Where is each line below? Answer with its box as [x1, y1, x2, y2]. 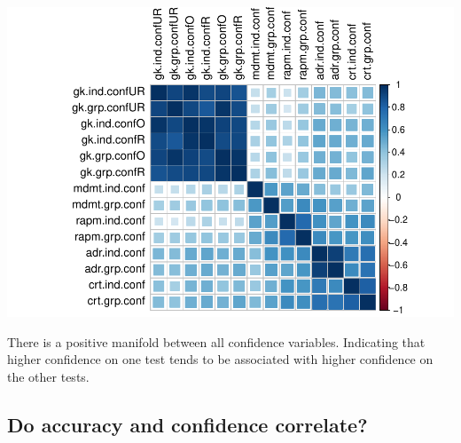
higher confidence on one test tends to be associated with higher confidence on [7, 350, 434, 368]
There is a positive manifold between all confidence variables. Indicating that [7, 332, 426, 351]
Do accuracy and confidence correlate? [7, 410, 368, 438]
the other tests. [7, 367, 90, 385]
